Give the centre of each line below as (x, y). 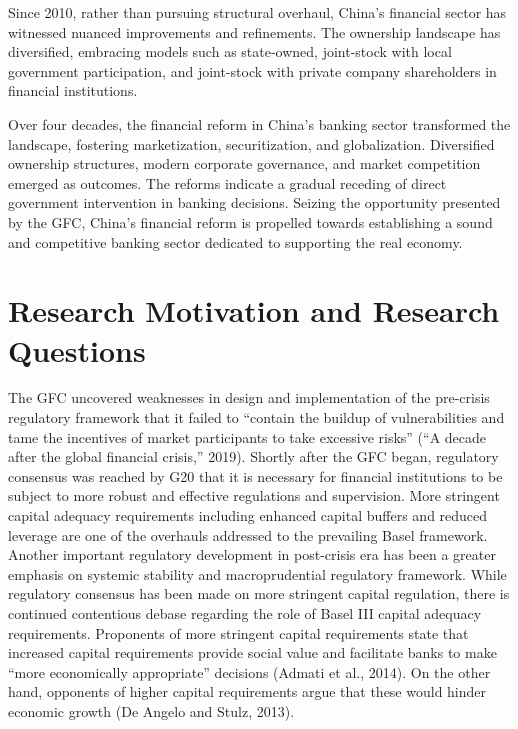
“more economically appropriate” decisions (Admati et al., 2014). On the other (249, 671)
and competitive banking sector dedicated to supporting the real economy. (235, 241)
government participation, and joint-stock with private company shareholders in (252, 70)
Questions (77, 349)
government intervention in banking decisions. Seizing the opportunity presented (254, 202)
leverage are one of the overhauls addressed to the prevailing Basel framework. (248, 534)
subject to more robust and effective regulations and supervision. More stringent (254, 495)
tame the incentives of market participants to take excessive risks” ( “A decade (247, 436)
